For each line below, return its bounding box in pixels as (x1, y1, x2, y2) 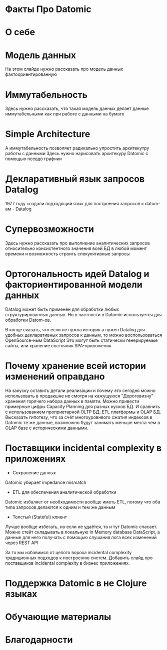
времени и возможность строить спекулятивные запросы (5, 251, 130, 257)
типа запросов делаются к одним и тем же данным (5, 504, 115, 510)
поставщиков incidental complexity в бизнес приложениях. (5, 560, 130, 566)
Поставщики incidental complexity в (5, 443, 162, 454)
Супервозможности (5, 223, 94, 235)
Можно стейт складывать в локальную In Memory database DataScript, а (5, 529, 160, 535)
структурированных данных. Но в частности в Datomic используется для (5, 312, 162, 317)
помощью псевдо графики (5, 156, 62, 162)
